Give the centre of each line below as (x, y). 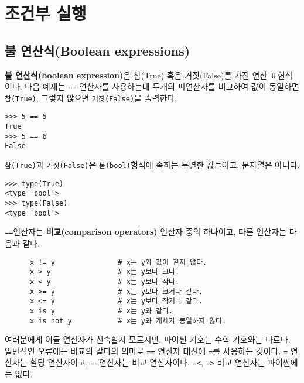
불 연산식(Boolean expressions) (98, 50)
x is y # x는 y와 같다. (101, 311)
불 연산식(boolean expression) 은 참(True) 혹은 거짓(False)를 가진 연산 (136, 75)
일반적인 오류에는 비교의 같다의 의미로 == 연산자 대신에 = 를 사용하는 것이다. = (146, 350)
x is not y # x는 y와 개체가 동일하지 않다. (128, 321)
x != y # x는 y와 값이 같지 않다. (118, 262)
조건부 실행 (46, 13)
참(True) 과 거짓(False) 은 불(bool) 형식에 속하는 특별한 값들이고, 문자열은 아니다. (152, 165)
